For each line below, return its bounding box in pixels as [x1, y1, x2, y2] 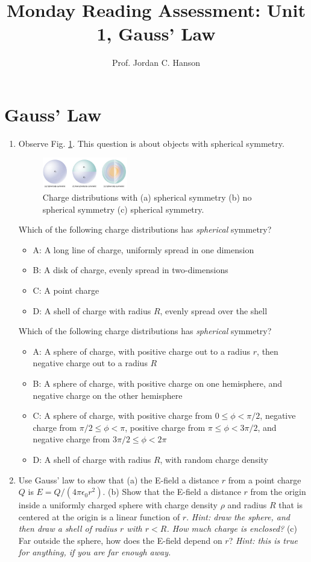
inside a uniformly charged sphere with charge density [18, 499, 218, 511]
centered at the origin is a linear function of [18, 510, 180, 523]
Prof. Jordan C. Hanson [112, 56, 201, 69]
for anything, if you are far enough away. [18, 546, 171, 558]
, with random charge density [160, 453, 268, 465]
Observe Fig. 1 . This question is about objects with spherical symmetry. [18, 137, 284, 149]
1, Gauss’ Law [96, 21, 216, 46]
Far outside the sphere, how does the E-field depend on [18, 534, 222, 546]
